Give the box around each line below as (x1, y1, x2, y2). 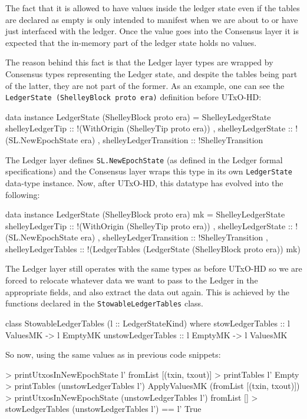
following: (5, 188, 40, 200)
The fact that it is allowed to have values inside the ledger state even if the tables (5, 2, 300, 14)
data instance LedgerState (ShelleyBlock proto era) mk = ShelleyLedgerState (5, 208, 285, 220)
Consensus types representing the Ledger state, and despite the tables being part (5, 67, 298, 80)
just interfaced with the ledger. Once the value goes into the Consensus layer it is (5, 25, 299, 37)
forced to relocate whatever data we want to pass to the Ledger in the (5, 274, 258, 286)
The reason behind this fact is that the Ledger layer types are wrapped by (5, 56, 273, 68)
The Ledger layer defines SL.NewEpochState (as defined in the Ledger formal (5, 153, 283, 166)
